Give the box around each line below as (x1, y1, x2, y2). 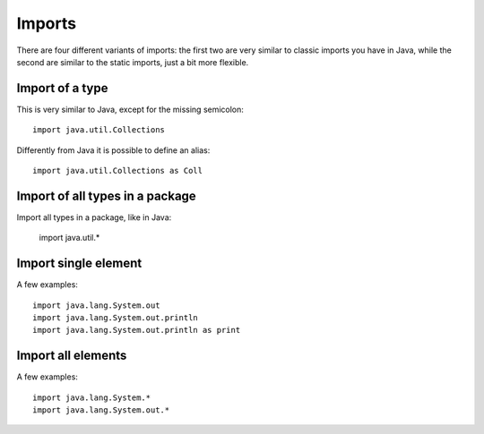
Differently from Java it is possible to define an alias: (16, 144, 211, 156)
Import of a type (16, 81, 108, 96)
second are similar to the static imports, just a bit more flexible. (16, 56, 249, 67)
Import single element (16, 256, 143, 271)
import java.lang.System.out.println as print (32, 325, 241, 336)
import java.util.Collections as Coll (32, 166, 203, 176)
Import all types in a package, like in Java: (16, 211, 172, 223)
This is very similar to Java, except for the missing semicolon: (16, 104, 244, 115)
